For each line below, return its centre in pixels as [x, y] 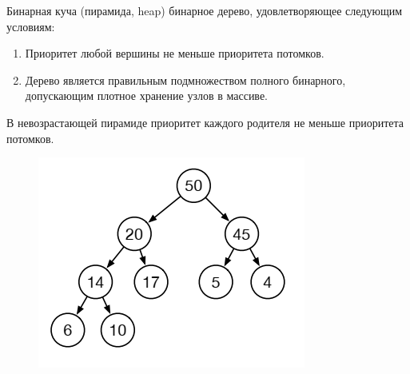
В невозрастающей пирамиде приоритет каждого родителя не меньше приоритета [205, 122]
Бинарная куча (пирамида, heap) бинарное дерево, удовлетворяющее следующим [205, 10]
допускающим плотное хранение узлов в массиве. [147, 95]
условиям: [31, 26]
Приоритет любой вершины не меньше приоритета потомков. [175, 53]
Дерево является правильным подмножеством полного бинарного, [185, 80]
